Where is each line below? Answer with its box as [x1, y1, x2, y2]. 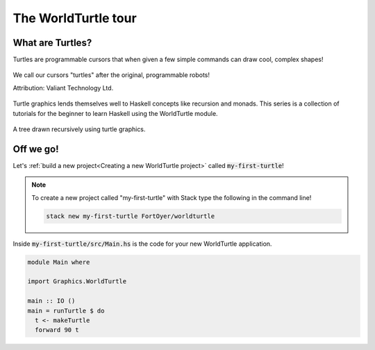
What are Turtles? [12, 37, 92, 49]
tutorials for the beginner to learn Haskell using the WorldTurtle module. [12, 109, 218, 117]
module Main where [27, 258, 90, 266]
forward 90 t [35, 326, 79, 334]
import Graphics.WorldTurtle [27, 278, 127, 285]
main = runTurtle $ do [27, 306, 105, 315]
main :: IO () [27, 297, 76, 305]
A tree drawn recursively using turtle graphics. [12, 125, 146, 133]
